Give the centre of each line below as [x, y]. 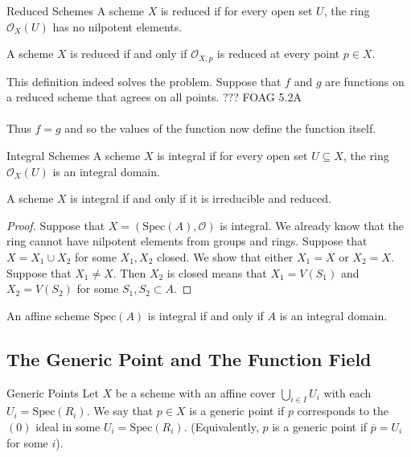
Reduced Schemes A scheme [76, 10]
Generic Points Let [53, 392]
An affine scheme [48, 315]
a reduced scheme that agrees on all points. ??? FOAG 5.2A [154, 97]
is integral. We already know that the [312, 225]
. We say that [120, 411]
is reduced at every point [278, 54]
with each [347, 392]
